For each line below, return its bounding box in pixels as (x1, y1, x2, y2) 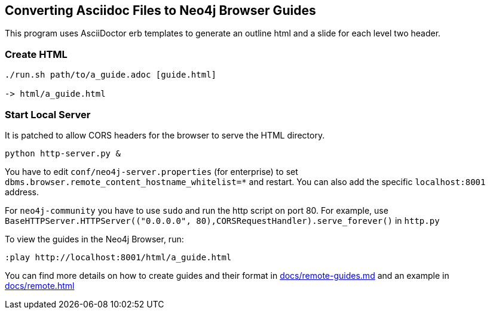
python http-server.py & (5, 148, 121, 158)
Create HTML (5, 48, 68, 60)
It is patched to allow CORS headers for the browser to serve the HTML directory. (5, 130, 325, 140)
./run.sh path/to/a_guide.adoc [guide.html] (5, 70, 217, 80)
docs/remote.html (5, 280, 75, 291)
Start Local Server (5, 108, 91, 121)
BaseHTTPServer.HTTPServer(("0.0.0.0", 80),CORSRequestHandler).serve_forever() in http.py (5, 215, 440, 226)
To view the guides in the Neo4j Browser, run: (5, 233, 184, 244)
